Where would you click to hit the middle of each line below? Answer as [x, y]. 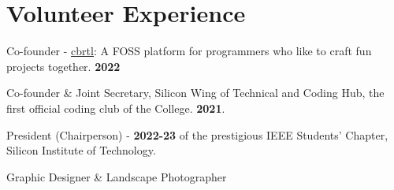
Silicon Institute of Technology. [81, 150]
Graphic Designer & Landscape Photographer [117, 176]
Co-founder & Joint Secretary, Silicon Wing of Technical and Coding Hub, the [195, 93]
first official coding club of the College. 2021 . [116, 108]
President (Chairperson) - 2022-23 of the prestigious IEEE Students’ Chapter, [197, 134]
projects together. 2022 [63, 66]
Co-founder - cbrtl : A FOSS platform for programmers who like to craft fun [189, 51]
